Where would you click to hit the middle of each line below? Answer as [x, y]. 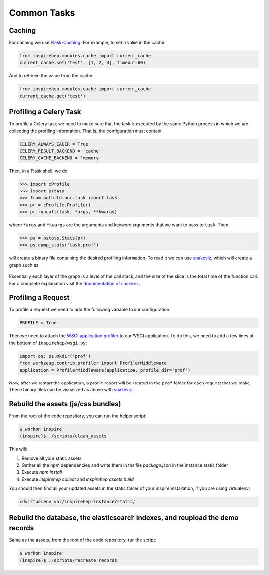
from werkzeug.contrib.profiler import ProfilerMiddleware [93, 363]
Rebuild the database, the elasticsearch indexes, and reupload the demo [124, 517]
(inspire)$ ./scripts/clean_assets [63, 436]
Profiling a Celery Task [45, 112]
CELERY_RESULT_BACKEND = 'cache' [61, 151]
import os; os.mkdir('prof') [55, 356]
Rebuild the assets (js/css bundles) [65, 404]
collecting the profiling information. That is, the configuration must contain [85, 131]
